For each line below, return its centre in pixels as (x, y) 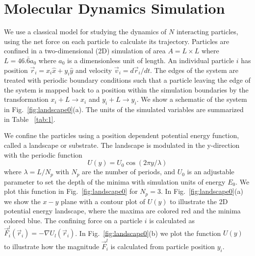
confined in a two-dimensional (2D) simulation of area (85, 51)
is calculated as (172, 220)
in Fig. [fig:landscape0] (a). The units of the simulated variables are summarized (124, 109)
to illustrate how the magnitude (52, 246)
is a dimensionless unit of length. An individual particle (151, 60)
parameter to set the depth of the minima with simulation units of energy (115, 181)
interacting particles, (207, 32)
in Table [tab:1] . (30, 119)
